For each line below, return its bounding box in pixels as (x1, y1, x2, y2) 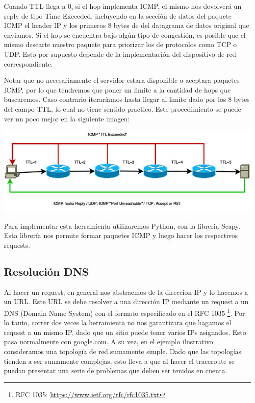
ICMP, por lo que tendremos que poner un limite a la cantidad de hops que (4, 84, 231, 95)
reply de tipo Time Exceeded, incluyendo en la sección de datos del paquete (4, 10, 231, 21)
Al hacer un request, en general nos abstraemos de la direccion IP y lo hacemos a (4, 286, 248, 297)
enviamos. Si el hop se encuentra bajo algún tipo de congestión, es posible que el (4, 29, 246, 40)
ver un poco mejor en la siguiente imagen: (4, 113, 130, 123)
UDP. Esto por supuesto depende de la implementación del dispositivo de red (4, 48, 236, 59)
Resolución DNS (4, 264, 89, 279)
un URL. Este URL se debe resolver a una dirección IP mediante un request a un (4, 296, 249, 307)
